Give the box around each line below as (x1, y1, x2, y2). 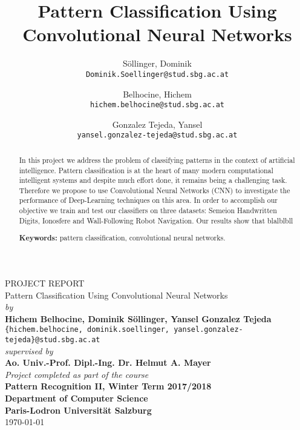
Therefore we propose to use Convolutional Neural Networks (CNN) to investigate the (19, 185, 290, 195)
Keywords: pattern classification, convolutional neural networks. (19, 233, 226, 243)
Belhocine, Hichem (123, 87, 192, 100)
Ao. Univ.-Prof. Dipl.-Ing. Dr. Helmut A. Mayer (5, 356, 211, 369)
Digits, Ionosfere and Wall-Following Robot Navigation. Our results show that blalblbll (19, 215, 293, 225)
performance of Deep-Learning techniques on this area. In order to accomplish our (19, 195, 278, 205)
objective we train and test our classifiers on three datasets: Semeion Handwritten (19, 205, 277, 216)
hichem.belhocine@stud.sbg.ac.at (90, 101, 224, 110)
